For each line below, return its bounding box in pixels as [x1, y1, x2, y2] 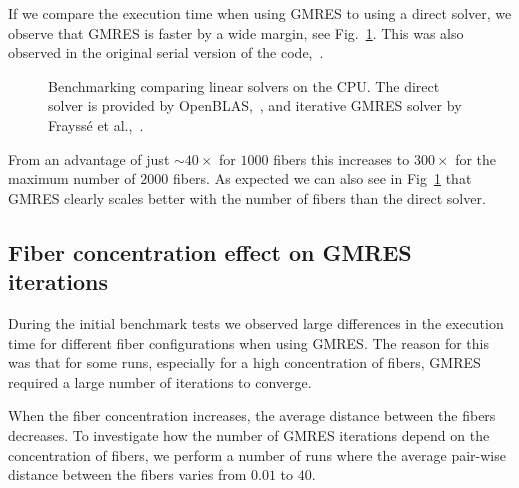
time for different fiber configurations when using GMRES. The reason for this [8, 332, 489, 353]
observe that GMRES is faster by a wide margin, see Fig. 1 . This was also [8, 22, 464, 43]
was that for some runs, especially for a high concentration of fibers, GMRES [8, 352, 481, 373]
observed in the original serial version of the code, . [8, 42, 324, 63]
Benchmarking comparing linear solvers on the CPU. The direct [48, 75, 440, 96]
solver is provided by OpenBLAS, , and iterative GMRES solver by [48, 95, 462, 116]
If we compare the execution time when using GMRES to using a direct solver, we [8, 3, 512, 23]
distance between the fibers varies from [8, 464, 247, 485]
